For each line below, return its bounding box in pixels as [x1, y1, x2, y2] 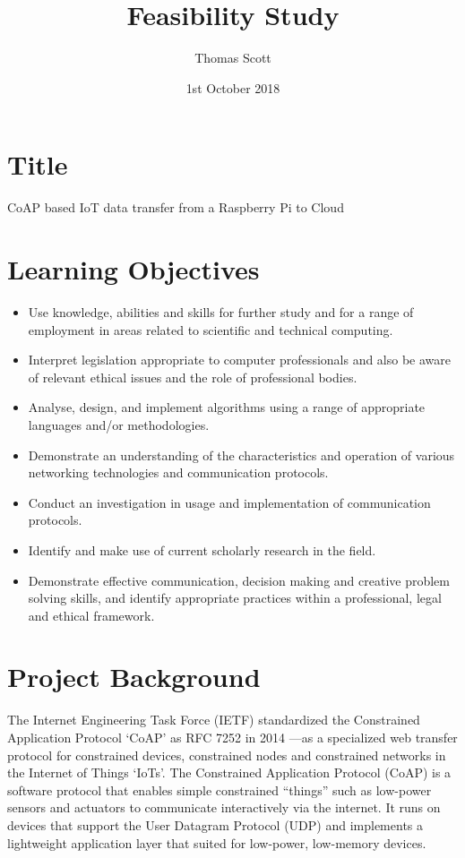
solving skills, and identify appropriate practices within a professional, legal [28, 588, 442, 607]
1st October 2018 [185, 78, 280, 97]
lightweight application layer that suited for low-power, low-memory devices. [7, 833, 426, 852]
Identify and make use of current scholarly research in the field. [28, 540, 376, 559]
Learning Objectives [7, 251, 260, 287]
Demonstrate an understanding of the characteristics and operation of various [28, 445, 455, 464]
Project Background [7, 658, 261, 695]
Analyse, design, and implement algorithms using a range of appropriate [28, 398, 426, 416]
